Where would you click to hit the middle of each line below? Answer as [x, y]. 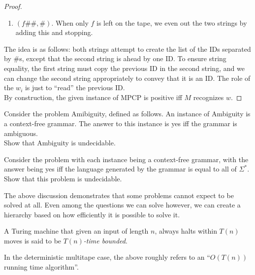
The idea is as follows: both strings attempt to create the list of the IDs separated [127, 49]
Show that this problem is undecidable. [63, 178]
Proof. [13, 6]
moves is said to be [33, 240]
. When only [70, 22]
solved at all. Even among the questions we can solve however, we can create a [122, 205]
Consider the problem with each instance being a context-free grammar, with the [126, 159]
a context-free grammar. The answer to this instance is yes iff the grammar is [121, 123]
